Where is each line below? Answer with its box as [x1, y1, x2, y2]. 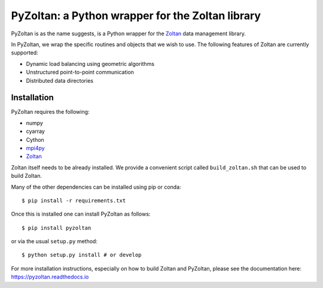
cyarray [26, 128, 45, 135]
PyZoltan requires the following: [11, 108, 90, 116]
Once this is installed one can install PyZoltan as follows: [11, 210, 151, 218]
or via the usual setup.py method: [11, 238, 98, 245]
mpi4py [26, 144, 45, 151]
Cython [26, 136, 44, 143]
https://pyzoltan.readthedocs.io [11, 273, 89, 281]
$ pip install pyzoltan [22, 225, 92, 231]
